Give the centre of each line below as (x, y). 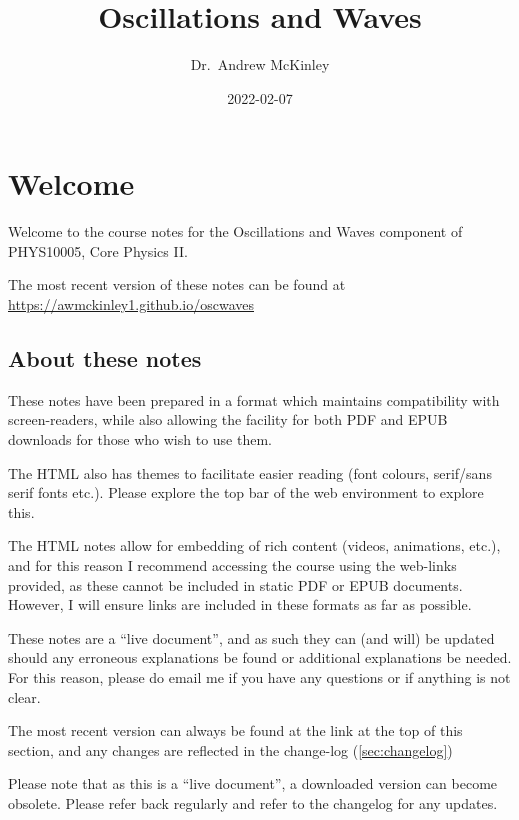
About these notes (105, 358)
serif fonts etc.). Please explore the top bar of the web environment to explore (246, 492)
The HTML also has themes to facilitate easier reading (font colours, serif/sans (250, 472)
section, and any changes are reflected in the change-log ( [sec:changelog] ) (230, 749)
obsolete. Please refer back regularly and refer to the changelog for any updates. (253, 802)
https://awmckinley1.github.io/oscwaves (131, 304)
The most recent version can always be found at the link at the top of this (235, 730)
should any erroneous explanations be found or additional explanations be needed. (260, 657)
